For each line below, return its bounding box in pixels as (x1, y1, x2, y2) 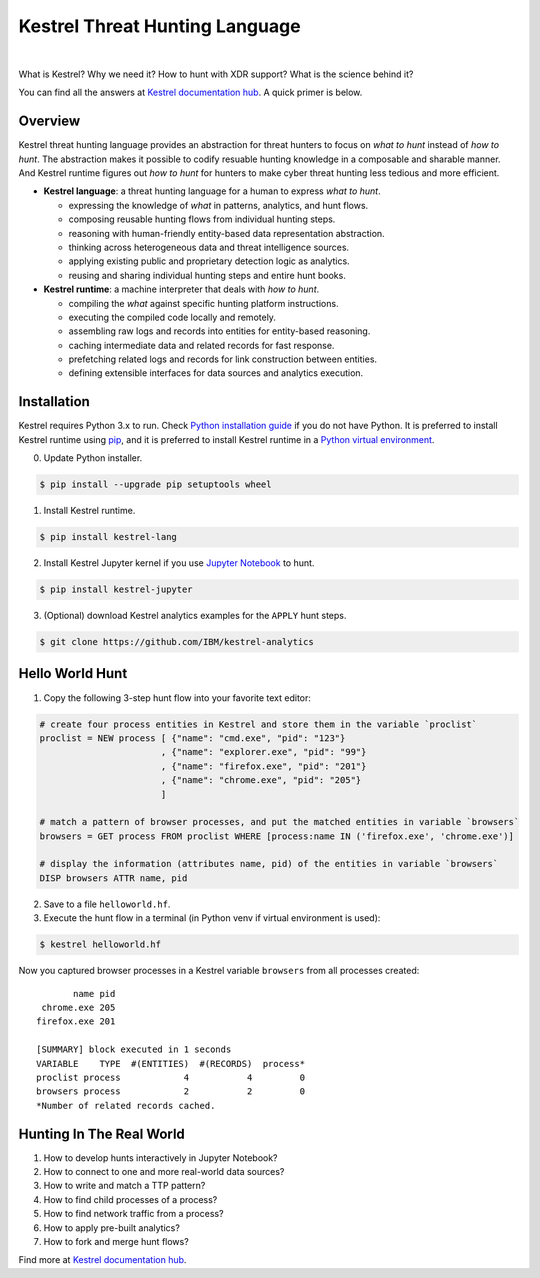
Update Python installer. (43, 452, 143, 464)
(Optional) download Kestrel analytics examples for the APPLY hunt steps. (43, 610, 347, 622)
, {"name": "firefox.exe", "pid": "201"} (160, 760, 367, 772)
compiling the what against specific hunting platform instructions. (68, 297, 339, 309)
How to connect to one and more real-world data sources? (43, 1166, 285, 1177)
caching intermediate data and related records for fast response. (68, 339, 335, 351)
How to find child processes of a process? (43, 1193, 218, 1205)
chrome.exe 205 (41, 1001, 116, 1013)
